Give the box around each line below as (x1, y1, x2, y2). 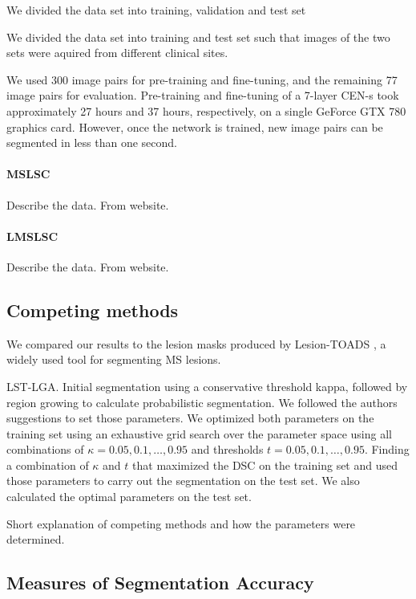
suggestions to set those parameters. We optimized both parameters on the (6, 410, 374, 426)
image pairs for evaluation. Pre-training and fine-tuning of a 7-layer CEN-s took (6, 87, 399, 104)
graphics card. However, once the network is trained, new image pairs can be (6, 118, 383, 135)
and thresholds (191, 441, 264, 458)
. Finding (364, 441, 410, 458)
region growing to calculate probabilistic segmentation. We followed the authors (6, 393, 398, 410)
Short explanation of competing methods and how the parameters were (6, 515, 356, 532)
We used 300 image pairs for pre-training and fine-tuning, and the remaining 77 (6, 71, 398, 88)
